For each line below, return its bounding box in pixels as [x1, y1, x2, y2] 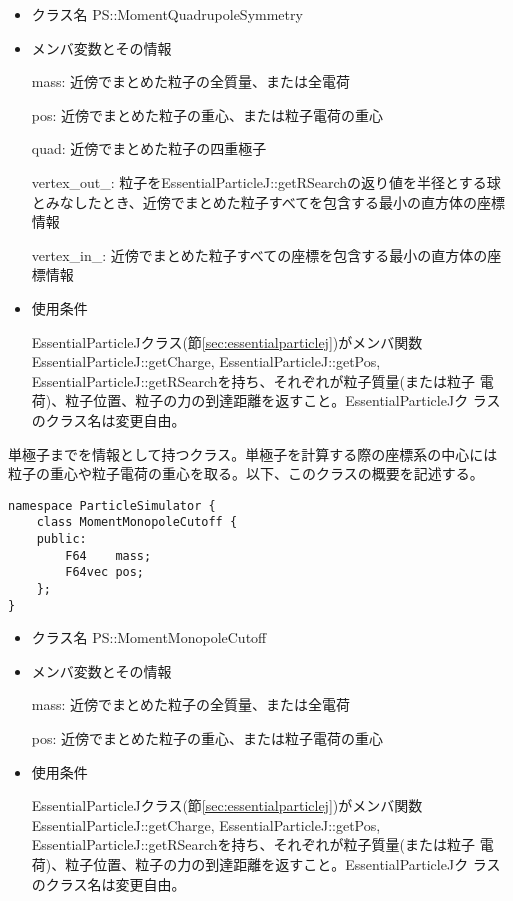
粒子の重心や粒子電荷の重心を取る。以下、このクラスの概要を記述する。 [8, 463, 484, 484]
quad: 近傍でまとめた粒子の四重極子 [31, 138, 267, 159]
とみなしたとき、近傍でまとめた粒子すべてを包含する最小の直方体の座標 [31, 191, 505, 212]
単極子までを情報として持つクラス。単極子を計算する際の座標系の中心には [8, 443, 498, 464]
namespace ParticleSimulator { [8, 498, 216, 513]
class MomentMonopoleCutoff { [36, 515, 238, 530]
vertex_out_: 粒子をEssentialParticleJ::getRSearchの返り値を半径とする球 [31, 171, 501, 192]
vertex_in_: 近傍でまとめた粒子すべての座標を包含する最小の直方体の [31, 244, 488, 265]
